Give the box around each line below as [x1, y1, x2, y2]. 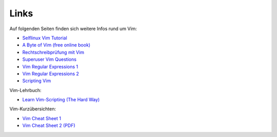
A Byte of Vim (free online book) [22, 42, 91, 48]
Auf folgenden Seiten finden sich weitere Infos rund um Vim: [9, 26, 137, 32]
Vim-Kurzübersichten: [9, 106, 56, 112]
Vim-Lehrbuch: [9, 87, 42, 93]
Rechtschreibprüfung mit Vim [22, 49, 85, 55]
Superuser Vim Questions [22, 56, 77, 62]
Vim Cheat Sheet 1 [22, 115, 62, 121]
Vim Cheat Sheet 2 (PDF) [22, 123, 75, 129]
